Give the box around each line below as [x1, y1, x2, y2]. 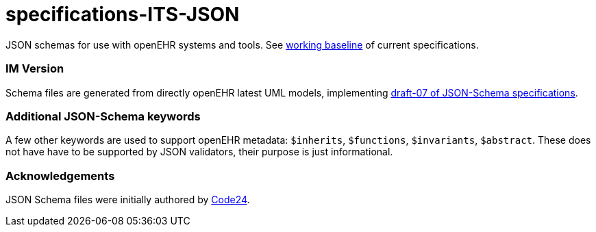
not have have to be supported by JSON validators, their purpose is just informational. [5, 146, 393, 158]
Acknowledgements [5, 168, 115, 183]
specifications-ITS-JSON [5, 3, 240, 26]
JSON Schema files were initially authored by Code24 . [5, 194, 250, 205]
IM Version [5, 62, 64, 76]
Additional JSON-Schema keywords [5, 109, 201, 123]
